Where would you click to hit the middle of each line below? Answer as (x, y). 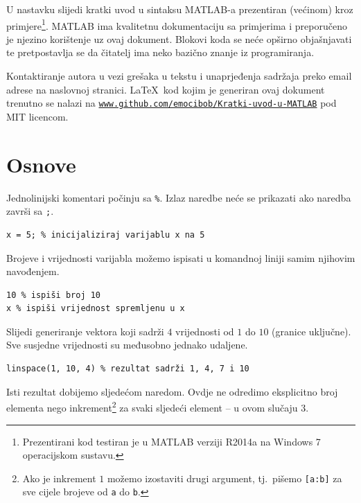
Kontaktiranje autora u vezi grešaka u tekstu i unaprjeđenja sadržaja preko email (179, 76)
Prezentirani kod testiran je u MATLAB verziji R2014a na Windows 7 (171, 441)
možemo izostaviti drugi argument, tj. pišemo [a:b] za (224, 478)
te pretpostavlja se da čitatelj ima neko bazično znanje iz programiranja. (160, 52)
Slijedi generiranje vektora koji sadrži (85, 331)
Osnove (41, 164)
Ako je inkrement (59, 478)
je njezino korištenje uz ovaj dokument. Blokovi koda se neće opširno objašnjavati (179, 38)
